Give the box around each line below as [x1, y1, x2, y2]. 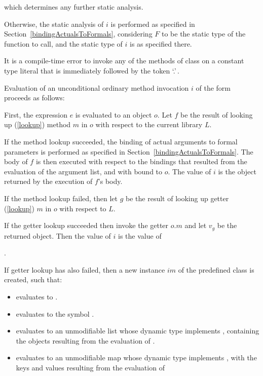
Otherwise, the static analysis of [4, 18, 104, 29]
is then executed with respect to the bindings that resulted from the [35, 156, 247, 167]
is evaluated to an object [75, 109, 152, 120]
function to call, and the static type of [4, 38, 123, 49]
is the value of [118, 230, 162, 241]
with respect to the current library [95, 119, 203, 130]
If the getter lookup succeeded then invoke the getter [4, 220, 169, 231]
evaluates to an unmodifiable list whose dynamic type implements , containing [16, 325, 259, 336]
